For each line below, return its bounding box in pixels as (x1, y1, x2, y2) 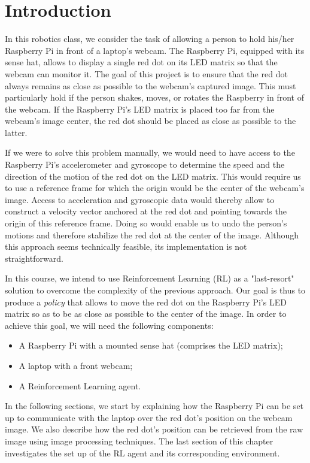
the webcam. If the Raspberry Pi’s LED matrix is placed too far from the (5, 102, 275, 115)
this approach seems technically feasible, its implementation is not (5, 240, 247, 253)
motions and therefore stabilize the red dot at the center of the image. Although (5, 228, 299, 241)
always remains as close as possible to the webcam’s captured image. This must (5, 79, 296, 92)
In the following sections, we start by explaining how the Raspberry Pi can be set (5, 400, 304, 412)
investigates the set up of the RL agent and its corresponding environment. (5, 446, 280, 459)
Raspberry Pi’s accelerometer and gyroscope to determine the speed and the (5, 158, 285, 171)
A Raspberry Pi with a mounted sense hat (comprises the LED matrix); (19, 339, 283, 352)
